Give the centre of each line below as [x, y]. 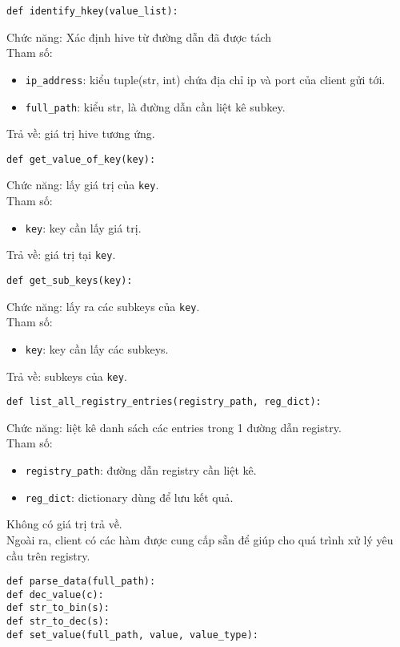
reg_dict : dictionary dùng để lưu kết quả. [129, 497]
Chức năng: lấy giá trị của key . [83, 185]
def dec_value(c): [55, 594]
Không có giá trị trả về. [64, 524]
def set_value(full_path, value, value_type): [132, 635]
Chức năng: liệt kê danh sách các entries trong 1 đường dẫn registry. [174, 427]
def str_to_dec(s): [58, 622]
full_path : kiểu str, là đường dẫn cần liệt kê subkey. [155, 106]
